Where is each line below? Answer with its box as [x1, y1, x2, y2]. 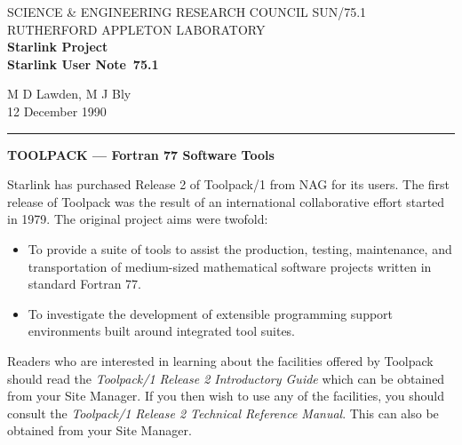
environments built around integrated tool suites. [28, 322, 296, 340]
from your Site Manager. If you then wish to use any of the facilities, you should [7, 386, 445, 405]
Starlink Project [7, 37, 108, 56]
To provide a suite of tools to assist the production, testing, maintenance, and [28, 239, 452, 258]
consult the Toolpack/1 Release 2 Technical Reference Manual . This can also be [7, 403, 439, 422]
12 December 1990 [7, 101, 107, 120]
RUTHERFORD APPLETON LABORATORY [7, 20, 266, 38]
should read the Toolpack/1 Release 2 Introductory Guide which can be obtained [7, 369, 445, 387]
